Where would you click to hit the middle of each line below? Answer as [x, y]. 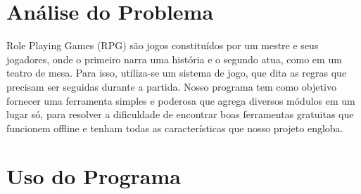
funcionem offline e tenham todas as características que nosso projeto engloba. [175, 128]
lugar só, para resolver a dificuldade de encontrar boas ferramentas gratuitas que [180, 114]
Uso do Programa [94, 176]
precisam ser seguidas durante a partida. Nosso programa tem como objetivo [171, 86]
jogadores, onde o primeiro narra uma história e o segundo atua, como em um [174, 59]
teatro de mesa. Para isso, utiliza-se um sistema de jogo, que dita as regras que [177, 73]
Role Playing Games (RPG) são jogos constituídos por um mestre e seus [163, 45]
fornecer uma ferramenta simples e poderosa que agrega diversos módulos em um [181, 100]
